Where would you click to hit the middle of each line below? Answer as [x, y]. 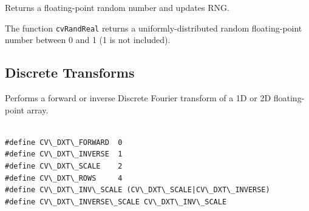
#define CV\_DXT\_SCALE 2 [64, 166]
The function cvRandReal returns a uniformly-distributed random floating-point [154, 28]
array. [38, 109]
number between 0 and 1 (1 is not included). [88, 40]
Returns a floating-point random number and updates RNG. [117, 7]
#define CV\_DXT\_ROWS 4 [64, 178]
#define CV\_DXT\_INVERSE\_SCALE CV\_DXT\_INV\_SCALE [116, 202]
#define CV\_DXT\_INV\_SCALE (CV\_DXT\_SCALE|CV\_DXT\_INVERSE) [138, 190]
